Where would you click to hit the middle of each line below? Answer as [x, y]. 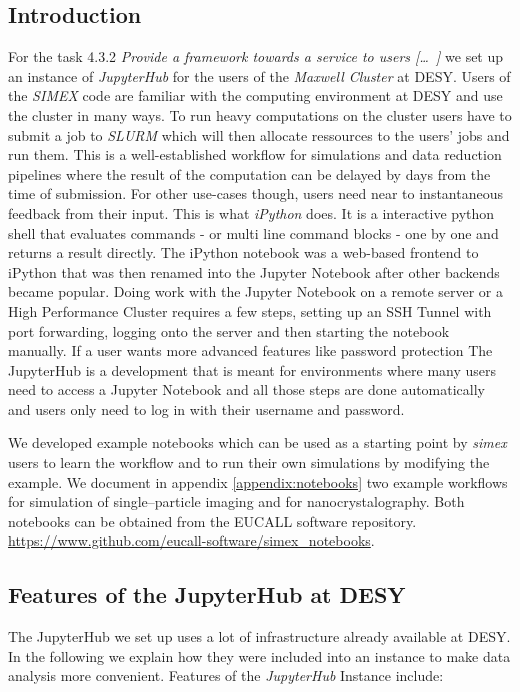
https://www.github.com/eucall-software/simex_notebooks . [191, 540]
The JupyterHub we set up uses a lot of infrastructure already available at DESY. [259, 636]
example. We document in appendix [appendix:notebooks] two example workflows [258, 481]
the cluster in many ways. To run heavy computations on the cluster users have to [260, 114]
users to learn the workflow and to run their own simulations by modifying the [249, 462]
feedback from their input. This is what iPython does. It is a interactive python [251, 212]
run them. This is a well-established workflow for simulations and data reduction [255, 154]
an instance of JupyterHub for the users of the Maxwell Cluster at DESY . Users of [259, 75]
